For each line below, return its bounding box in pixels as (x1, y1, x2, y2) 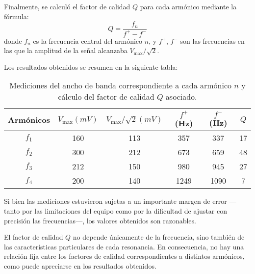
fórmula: (4, 11, 29, 21)
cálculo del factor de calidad (58, 91, 154, 103)
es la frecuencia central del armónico (33, 35, 143, 46)
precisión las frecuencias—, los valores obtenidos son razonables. (4, 215, 196, 225)
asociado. (165, 91, 197, 103)
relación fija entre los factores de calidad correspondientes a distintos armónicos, (4, 251, 245, 261)
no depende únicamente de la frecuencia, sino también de (73, 232, 245, 242)
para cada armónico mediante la (140, 1, 237, 11)
